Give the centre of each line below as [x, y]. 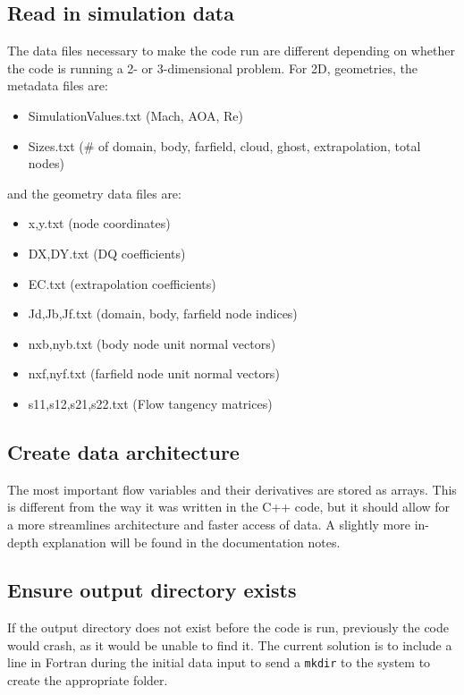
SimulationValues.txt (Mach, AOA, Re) [136, 115]
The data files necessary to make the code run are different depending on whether [231, 51]
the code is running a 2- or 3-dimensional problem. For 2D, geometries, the [212, 68]
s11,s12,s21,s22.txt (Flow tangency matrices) [150, 403]
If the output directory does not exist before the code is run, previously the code [228, 627]
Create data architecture [123, 451]
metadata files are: [58, 85]
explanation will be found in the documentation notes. [191, 542]
